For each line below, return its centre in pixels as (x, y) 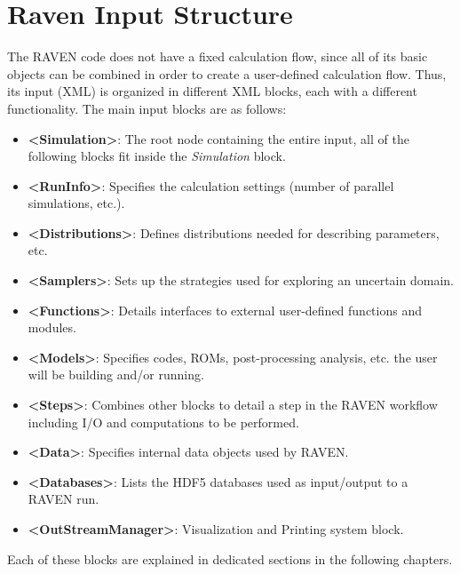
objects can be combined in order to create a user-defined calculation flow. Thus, (227, 73)
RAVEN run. (63, 499)
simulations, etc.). (76, 203)
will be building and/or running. (116, 375)
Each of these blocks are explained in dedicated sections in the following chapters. (230, 558)
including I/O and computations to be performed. (163, 422)
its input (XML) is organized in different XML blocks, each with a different (212, 91)
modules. (52, 327)
